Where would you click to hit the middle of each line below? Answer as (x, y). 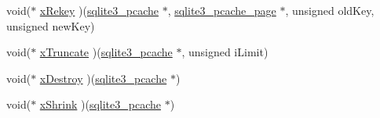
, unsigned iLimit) (225, 52)
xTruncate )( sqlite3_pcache (106, 52)
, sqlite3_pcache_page (222, 10)
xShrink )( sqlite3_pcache (100, 104)
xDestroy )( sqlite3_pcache (103, 78)
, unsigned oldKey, (330, 10)
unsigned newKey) (51, 25)
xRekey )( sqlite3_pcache (99, 10)
